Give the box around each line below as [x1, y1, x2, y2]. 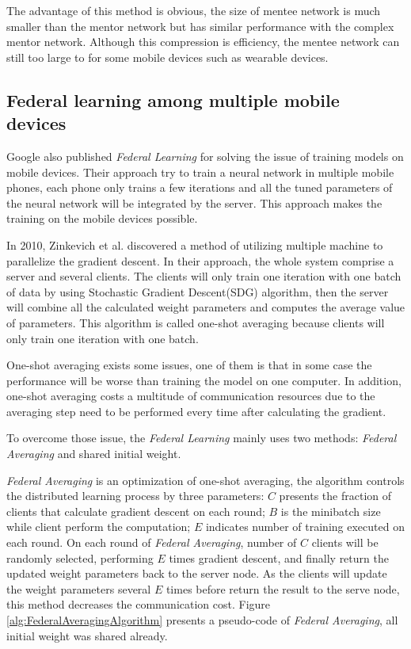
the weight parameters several [6, 580, 151, 597]
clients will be [311, 534, 379, 551]
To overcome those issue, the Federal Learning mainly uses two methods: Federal [6, 429, 397, 446]
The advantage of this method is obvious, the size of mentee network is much [6, 2, 381, 18]
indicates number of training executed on [205, 518, 405, 535]
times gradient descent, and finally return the [169, 549, 389, 566]
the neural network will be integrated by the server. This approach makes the [6, 194, 382, 211]
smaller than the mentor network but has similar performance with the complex [6, 17, 394, 34]
